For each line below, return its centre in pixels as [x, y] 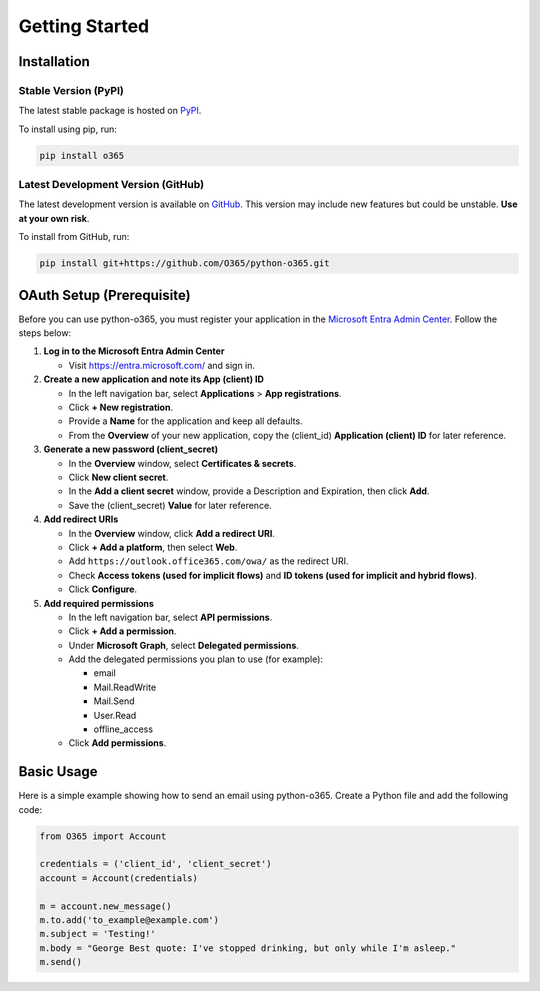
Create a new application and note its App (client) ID [154, 379]
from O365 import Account [103, 836]
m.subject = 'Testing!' [98, 934]
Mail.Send [114, 701]
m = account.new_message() [105, 906]
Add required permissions [99, 603]
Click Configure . [103, 589]
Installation [54, 61]
